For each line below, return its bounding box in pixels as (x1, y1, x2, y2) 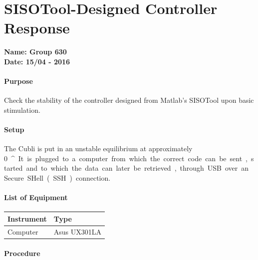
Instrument (7, 213, 47, 224)
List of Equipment (4, 192, 68, 203)
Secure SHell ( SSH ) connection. (4, 173, 111, 183)
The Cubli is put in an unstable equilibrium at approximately (4, 143, 193, 154)
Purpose (4, 76, 33, 86)
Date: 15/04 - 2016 (4, 56, 70, 66)
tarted (4, 163, 23, 173)
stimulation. (4, 104, 40, 115)
